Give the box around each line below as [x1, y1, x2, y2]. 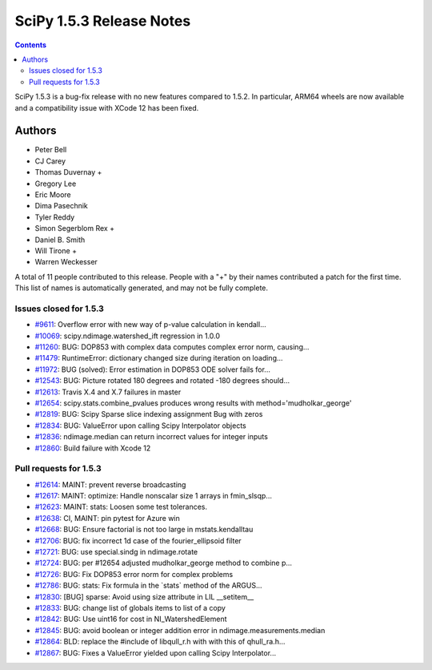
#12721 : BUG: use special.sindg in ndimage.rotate [34, 547, 198, 557]
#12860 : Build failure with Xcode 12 [34, 443, 151, 453]
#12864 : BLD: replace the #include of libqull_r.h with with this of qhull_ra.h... [34, 637, 286, 647]
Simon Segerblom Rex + [34, 224, 115, 233]
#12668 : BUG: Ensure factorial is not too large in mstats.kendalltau [34, 525, 254, 535]
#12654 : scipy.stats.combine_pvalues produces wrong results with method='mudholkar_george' [34, 398, 352, 408]
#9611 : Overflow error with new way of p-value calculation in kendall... [34, 320, 267, 329]
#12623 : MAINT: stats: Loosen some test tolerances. [34, 502, 208, 512]
